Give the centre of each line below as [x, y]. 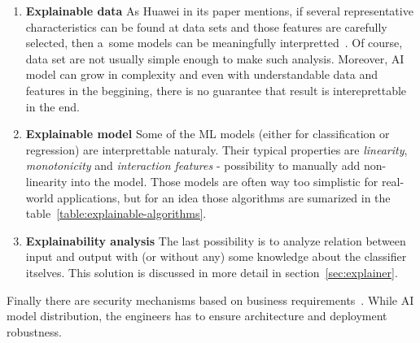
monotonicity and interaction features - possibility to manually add [193, 165]
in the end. [52, 106]
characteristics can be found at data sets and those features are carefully [206, 26]
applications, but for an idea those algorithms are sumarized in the [224, 197]
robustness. [34, 331]
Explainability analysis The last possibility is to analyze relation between [216, 240]
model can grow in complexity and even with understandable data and [202, 74]
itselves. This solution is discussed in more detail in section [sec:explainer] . [212, 272]
